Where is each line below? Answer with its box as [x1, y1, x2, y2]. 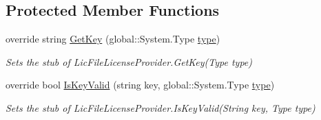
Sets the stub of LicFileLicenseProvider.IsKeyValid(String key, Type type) [6, 100, 315, 115]
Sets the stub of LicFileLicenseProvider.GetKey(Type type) [6, 54, 253, 69]
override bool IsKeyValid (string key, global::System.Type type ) [6, 77, 275, 92]
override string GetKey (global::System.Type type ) [6, 32, 220, 46]
